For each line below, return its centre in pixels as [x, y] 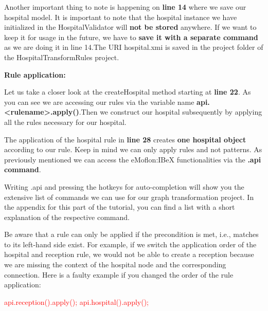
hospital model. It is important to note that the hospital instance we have [121, 17]
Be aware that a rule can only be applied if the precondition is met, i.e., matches [131, 234]
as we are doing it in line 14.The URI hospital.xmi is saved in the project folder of [134, 47]
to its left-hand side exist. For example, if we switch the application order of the [130, 244]
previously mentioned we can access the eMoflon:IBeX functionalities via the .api [133, 159]
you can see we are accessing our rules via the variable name [99, 102]
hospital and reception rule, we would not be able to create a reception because [129, 254]
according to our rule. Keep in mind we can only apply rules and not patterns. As [133, 149]
